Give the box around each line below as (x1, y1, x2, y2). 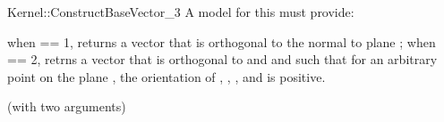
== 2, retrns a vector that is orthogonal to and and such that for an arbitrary (7, 50, 438, 69)
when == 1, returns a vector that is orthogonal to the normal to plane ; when (7, 32, 436, 51)
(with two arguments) (7, 97, 126, 116)
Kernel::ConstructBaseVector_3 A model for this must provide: (7, 3, 354, 20)
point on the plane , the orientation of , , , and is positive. (7, 67, 326, 85)
